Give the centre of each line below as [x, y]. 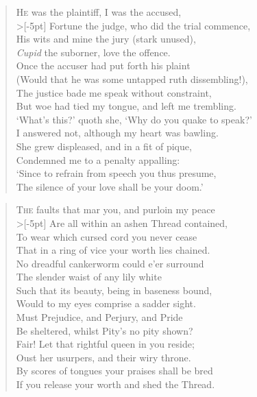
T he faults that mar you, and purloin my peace [115, 209]
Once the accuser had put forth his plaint [103, 65]
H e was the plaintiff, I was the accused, [99, 12]
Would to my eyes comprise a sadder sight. [106, 303]
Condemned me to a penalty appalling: [98, 159]
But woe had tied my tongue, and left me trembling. [126, 106]
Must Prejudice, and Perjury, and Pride [99, 317]
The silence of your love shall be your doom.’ [110, 186]
